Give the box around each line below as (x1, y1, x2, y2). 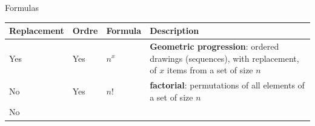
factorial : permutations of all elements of (150, 78, 305, 91)
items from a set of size (167, 64, 253, 76)
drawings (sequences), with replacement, (150, 51, 299, 64)
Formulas (5, 1, 39, 13)
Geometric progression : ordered (150, 39, 279, 52)
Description (150, 24, 199, 37)
